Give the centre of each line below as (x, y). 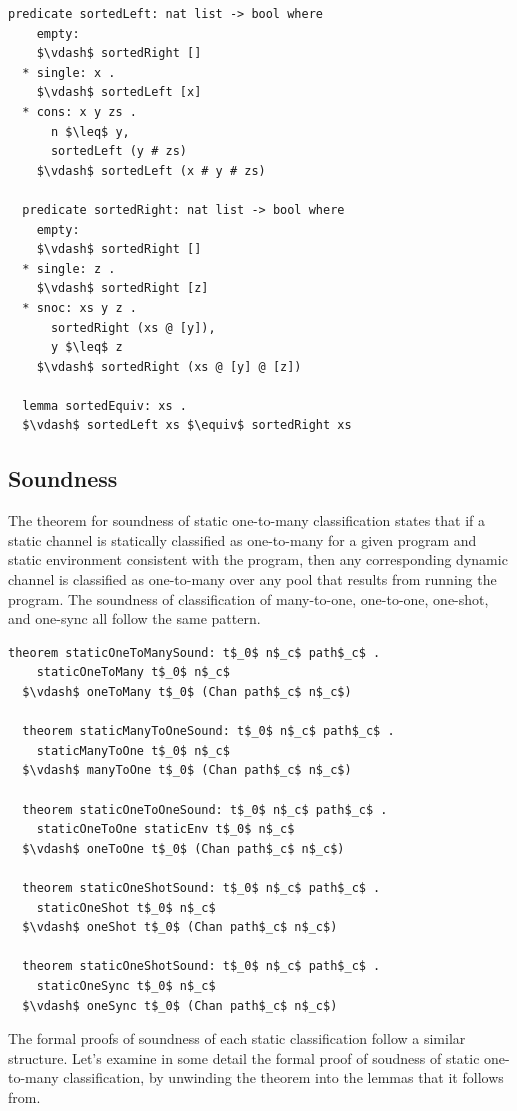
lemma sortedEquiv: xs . (104, 405)
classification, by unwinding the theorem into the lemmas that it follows (283, 1077)
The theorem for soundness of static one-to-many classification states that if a (247, 520)
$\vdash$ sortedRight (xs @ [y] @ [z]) (169, 366)
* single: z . (69, 268)
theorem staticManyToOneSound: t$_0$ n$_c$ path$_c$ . (208, 731)
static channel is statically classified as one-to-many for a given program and (242, 539)
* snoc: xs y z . (79, 307)
